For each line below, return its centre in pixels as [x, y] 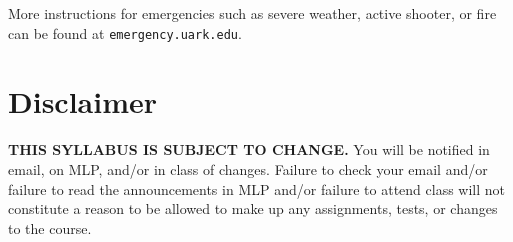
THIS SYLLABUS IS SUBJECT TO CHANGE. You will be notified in [249, 149]
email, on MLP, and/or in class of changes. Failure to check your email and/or [248, 168]
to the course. [50, 227]
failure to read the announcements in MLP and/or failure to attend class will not [257, 188]
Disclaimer [83, 101]
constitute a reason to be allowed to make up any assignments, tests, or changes [253, 208]
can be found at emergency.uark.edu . [125, 32]
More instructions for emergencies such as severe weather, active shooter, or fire [252, 13]
